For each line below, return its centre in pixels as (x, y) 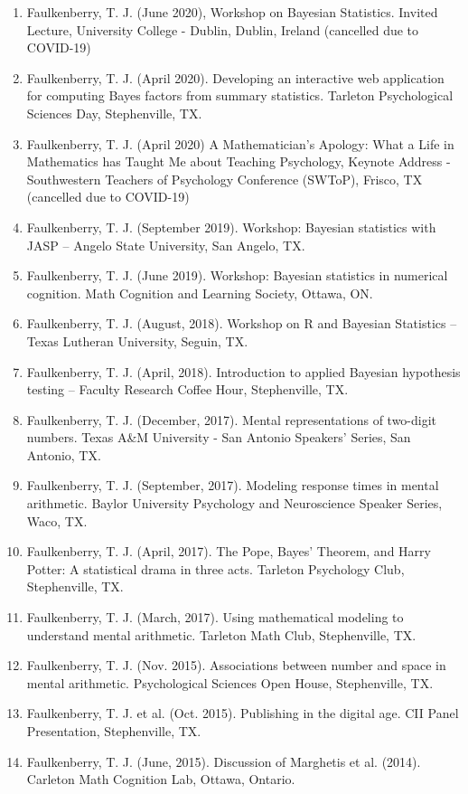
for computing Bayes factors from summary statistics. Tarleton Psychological (240, 95)
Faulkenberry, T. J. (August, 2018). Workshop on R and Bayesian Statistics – (242, 323)
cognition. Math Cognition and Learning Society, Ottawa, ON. (200, 293)
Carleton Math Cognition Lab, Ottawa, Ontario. (161, 779)
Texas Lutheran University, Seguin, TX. (137, 340)
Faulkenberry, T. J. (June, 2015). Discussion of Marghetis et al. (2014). (224, 761)
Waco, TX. (57, 520)
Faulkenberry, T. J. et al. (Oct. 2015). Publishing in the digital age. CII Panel (243, 713)
